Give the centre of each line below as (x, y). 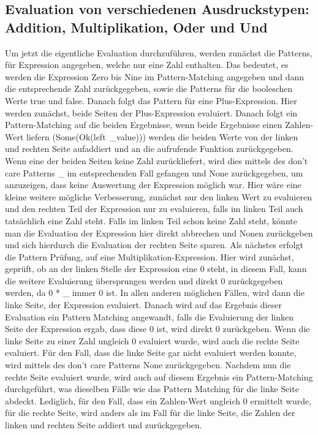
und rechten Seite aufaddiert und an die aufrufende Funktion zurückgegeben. (149, 149)
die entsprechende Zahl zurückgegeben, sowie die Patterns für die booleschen (149, 89)
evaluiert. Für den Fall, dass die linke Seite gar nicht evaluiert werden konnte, (151, 353)
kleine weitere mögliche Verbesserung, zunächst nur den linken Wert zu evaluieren (158, 196)
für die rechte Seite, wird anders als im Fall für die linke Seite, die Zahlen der (150, 413)
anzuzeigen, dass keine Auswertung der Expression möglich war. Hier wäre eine (153, 185)
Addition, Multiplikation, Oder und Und (136, 27)
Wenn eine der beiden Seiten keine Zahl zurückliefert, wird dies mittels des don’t (157, 160)
